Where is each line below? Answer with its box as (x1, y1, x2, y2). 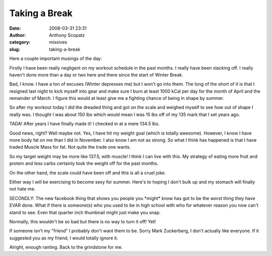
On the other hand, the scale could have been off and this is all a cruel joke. (9, 169, 166, 176)
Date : (9, 25, 21, 31)
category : (9, 39, 31, 45)
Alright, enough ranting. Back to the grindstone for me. (9, 244, 123, 250)
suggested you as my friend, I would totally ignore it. (9, 235, 118, 241)
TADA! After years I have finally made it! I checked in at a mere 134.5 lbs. (9, 121, 160, 127)
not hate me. (9, 186, 36, 192)
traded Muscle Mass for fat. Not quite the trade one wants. (9, 144, 131, 150)
